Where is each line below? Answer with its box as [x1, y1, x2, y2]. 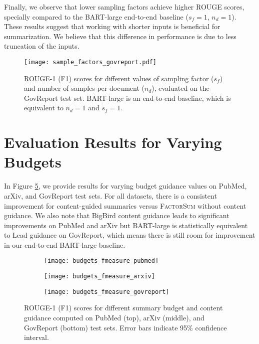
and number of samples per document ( [24, 83, 144, 93]
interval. [24, 332, 49, 342]
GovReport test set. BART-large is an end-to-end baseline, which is [24, 92, 231, 103]
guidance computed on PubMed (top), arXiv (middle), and [24, 312, 204, 323]
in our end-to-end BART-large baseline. [4, 239, 125, 250]
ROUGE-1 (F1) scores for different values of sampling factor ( [24, 73, 214, 83]
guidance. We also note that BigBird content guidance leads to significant [4, 210, 229, 221]
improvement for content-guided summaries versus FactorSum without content [4, 200, 246, 211]
